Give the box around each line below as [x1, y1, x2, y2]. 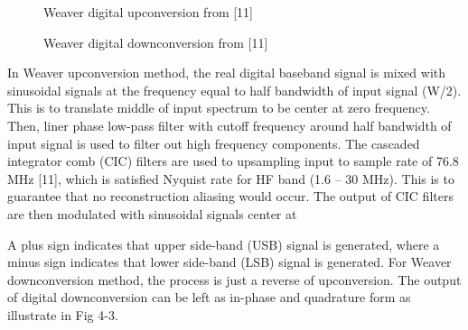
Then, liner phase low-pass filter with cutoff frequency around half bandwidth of [7, 115, 452, 134]
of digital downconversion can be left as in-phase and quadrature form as [7, 288, 411, 307]
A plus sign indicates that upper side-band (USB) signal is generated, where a [7, 234, 440, 253]
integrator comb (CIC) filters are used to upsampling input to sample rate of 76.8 [7, 151, 459, 170]
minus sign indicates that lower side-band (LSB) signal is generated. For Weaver [7, 252, 452, 271]
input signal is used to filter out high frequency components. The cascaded [7, 133, 420, 152]
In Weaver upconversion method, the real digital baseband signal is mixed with [7, 63, 445, 82]
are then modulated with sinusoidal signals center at [7, 204, 297, 223]
